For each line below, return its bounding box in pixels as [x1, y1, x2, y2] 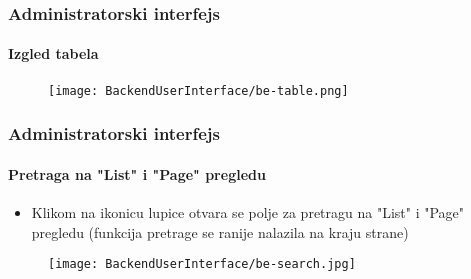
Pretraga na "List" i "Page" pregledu [8, 163, 266, 184]
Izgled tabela [8, 43, 99, 64]
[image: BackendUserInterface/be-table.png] [48, 83, 349, 98]
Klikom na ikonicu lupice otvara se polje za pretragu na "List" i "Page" [31, 201, 465, 222]
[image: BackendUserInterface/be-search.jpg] [48, 257, 356, 272]
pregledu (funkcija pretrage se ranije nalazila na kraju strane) [31, 221, 409, 242]
